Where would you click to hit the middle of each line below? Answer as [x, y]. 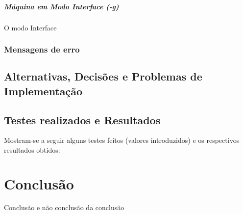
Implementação [43, 91]
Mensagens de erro [42, 49]
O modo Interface [30, 27]
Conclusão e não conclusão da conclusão [64, 207]
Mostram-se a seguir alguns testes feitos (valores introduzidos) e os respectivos [122, 140]
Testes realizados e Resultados [82, 120]
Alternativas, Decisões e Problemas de [103, 76]
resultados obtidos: [32, 149]
